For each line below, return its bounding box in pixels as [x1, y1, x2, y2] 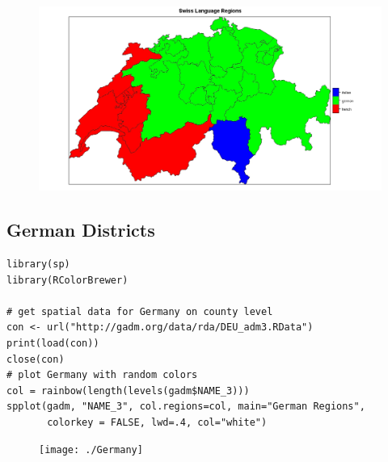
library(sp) [6, 258, 70, 270]
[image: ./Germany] [39, 444, 143, 456]
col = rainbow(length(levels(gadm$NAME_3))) [6, 384, 250, 397]
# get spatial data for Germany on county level [6, 305, 273, 317]
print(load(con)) [6, 337, 99, 349]
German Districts [6, 217, 155, 242]
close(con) [6, 353, 65, 365]
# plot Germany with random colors [6, 369, 198, 381]
